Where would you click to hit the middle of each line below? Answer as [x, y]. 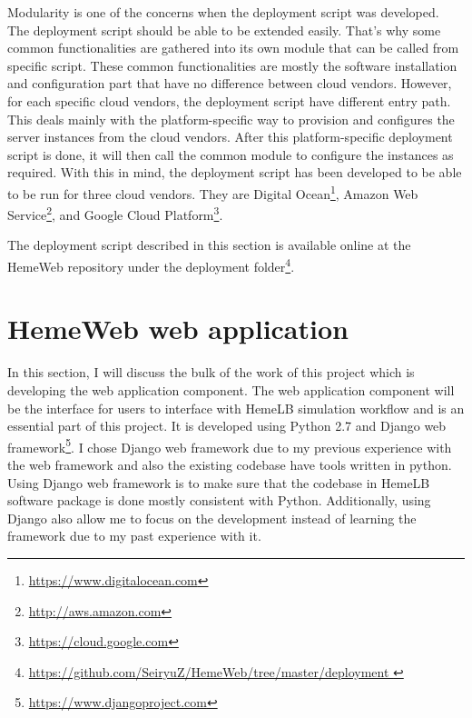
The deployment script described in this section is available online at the [209, 245]
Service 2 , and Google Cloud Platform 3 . [115, 213]
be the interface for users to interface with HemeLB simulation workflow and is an [236, 408]
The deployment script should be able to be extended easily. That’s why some [224, 30]
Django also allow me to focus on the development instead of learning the [212, 518]
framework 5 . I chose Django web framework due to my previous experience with [230, 445]
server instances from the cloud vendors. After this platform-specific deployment [230, 137]
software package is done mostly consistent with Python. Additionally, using [219, 500]
